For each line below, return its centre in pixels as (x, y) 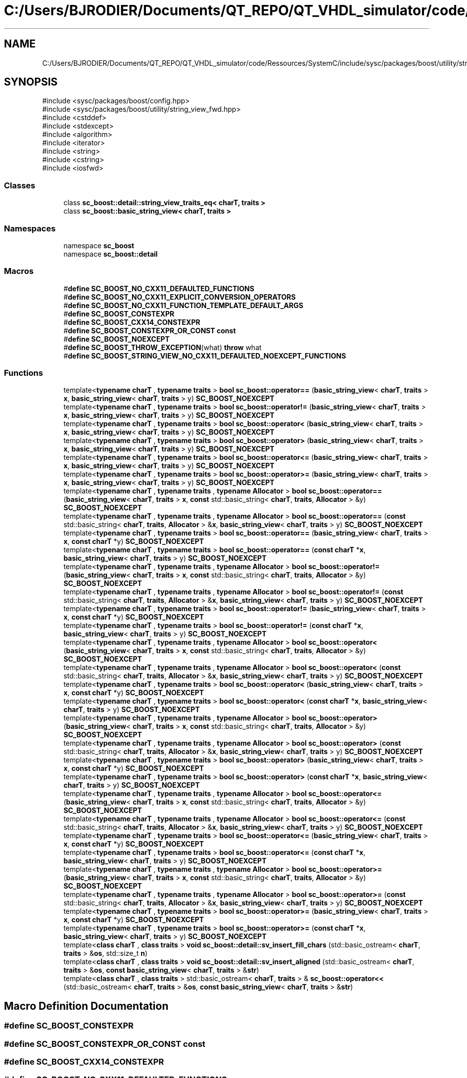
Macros (19, 271)
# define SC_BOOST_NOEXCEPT (117, 339)
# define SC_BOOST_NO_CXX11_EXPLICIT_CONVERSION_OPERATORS (180, 297)
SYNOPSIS (31, 82)
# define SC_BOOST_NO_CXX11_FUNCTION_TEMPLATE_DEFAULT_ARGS (183, 305)
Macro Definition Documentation (86, 1006)
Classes (20, 185)
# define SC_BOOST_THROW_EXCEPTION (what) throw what (163, 347)
